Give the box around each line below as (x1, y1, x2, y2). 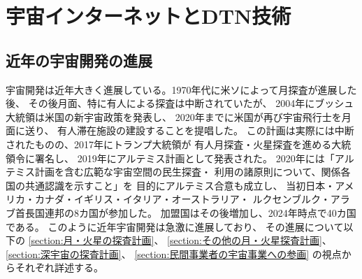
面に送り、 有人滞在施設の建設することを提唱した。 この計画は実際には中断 (6, 123, 354, 138)
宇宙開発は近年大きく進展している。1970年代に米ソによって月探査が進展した (6, 82, 357, 96)
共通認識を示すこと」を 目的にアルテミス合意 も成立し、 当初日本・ (24, 178, 335, 192)
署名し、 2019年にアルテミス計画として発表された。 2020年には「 (34, 150, 335, 165)
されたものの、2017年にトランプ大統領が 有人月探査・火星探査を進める (6, 136, 332, 151)
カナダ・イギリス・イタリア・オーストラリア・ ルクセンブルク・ (34, 192, 331, 206)
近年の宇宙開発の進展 (6, 49, 152, 71)
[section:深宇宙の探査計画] (6, 246, 122, 261)
